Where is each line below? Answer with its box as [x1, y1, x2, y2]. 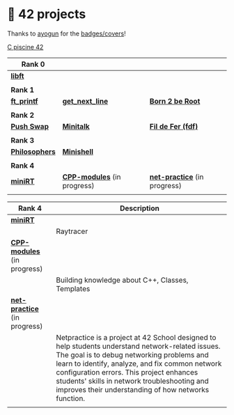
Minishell [62, 146, 94, 156]
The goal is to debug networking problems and [55, 350, 209, 359]
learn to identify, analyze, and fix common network [55, 359, 222, 368]
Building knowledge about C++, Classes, [55, 275, 189, 285]
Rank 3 [10, 135, 35, 145]
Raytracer [55, 226, 88, 236]
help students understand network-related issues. [55, 341, 221, 351]
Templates [55, 283, 91, 293]
